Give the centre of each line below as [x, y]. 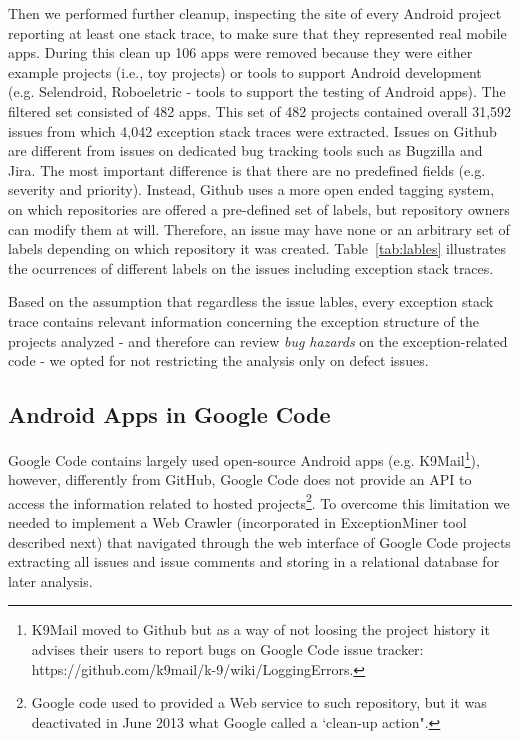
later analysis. [50, 580]
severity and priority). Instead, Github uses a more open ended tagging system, [251, 189]
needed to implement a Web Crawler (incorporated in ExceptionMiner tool [237, 521]
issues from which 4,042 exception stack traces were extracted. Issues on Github [252, 130]
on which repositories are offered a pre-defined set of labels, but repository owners [259, 208]
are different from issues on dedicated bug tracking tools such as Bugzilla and [245, 150]
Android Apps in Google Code [169, 414]
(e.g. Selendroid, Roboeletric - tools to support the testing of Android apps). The [257, 91]
